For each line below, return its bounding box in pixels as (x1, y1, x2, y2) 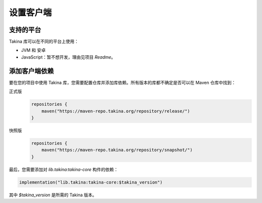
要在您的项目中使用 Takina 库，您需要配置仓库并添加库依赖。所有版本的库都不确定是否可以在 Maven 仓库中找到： (9, 79, 236, 85)
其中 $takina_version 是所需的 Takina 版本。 (9, 192, 97, 198)
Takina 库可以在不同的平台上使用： (9, 39, 79, 45)
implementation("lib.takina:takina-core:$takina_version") (19, 179, 163, 185)
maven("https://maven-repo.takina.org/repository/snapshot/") (41, 147, 193, 153)
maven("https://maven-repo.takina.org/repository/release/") (41, 108, 190, 114)
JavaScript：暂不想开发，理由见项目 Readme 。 (21, 54, 116, 60)
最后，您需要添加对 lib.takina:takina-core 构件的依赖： (9, 166, 118, 172)
